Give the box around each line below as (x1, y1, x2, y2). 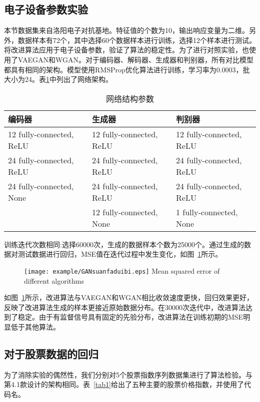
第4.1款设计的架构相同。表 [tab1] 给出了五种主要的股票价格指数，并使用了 (4, 379, 244, 390)
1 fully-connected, (176, 206, 238, 218)
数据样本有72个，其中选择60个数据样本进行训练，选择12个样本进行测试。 (17, 34, 256, 45)
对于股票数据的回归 (4, 346, 98, 361)
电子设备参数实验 (4, 1, 88, 17)
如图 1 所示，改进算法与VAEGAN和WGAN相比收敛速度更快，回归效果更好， (4, 292, 253, 303)
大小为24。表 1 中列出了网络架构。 (4, 74, 112, 84)
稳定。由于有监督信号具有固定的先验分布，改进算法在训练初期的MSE (17, 312, 243, 322)
